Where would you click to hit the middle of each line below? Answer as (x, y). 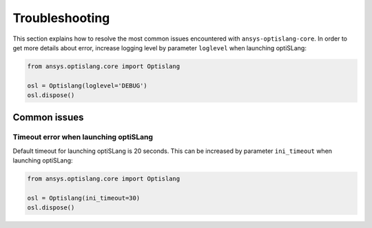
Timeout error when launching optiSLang (83, 137)
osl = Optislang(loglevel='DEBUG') (87, 85)
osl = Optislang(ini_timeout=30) (84, 198)
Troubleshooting (61, 18)
